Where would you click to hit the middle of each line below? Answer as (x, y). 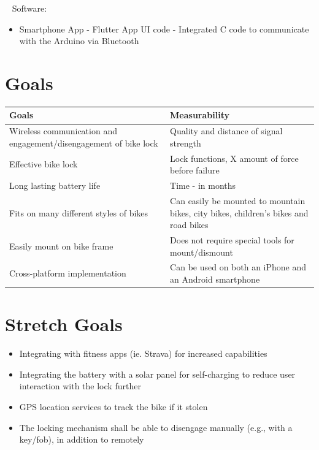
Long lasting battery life (55, 185)
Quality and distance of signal (226, 131)
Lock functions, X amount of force (234, 158)
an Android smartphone (215, 279)
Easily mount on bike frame (61, 246)
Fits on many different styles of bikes (79, 212)
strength (186, 143)
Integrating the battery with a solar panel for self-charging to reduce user (157, 374)
